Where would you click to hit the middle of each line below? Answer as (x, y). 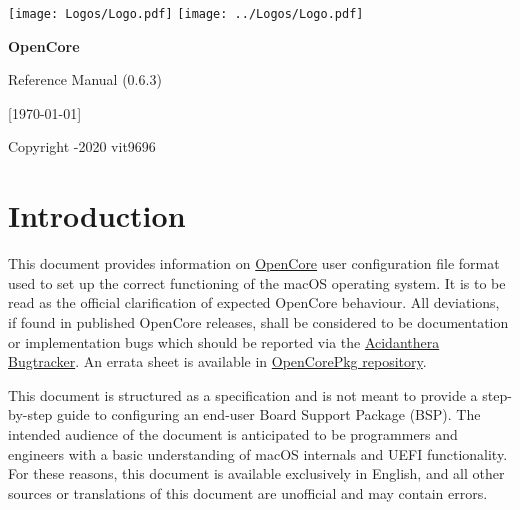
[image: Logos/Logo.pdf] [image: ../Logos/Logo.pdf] (186, 14)
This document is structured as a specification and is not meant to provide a (243, 394)
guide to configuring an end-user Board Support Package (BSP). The (269, 414)
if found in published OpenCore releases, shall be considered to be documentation (258, 321)
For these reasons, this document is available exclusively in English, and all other (256, 473)
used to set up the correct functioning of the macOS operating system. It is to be (257, 282)
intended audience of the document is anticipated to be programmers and (233, 433)
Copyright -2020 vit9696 (82, 146)
